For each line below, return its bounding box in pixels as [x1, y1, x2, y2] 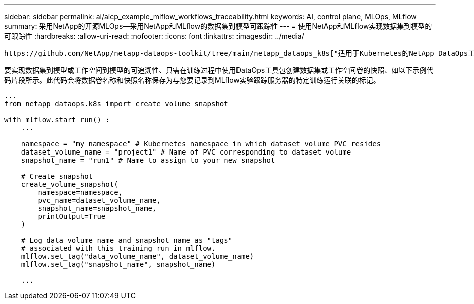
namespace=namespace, [38, 188, 123, 196]
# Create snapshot [21, 172, 93, 180]
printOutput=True [38, 212, 106, 220]
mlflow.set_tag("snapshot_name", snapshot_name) [21, 260, 216, 268]
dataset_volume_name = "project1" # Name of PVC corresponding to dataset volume [21, 148, 351, 156]
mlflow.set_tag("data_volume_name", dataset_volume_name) [21, 252, 254, 260]
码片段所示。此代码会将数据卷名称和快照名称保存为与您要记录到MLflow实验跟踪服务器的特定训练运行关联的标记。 [4, 76, 380, 84]
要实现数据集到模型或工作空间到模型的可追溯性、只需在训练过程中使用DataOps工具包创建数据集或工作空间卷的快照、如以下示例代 [4, 66, 434, 74]
